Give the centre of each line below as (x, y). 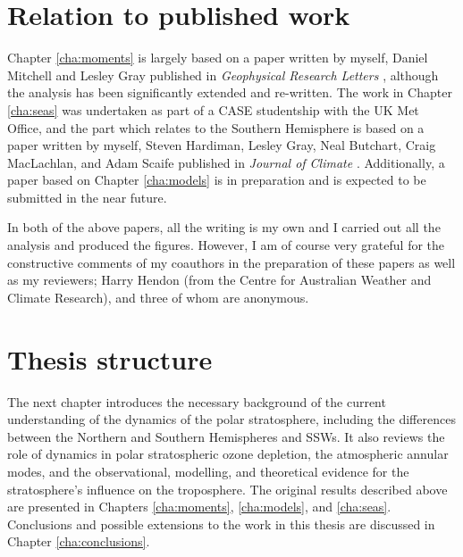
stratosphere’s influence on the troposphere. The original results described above (227, 489)
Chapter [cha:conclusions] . (79, 541)
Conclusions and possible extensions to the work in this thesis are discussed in (221, 524)
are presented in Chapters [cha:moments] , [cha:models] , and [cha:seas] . (199, 507)
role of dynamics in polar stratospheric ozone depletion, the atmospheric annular (228, 454)
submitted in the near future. (87, 197)
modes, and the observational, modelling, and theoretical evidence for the (208, 471)
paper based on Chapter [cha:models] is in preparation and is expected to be (217, 180)
